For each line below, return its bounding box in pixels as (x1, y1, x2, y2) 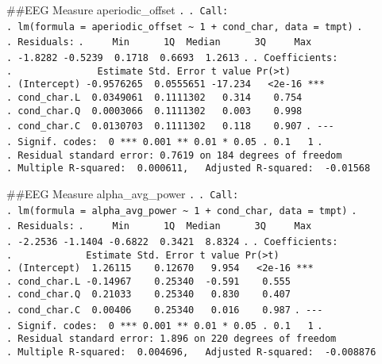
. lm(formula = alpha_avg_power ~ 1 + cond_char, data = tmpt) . (6, 205, 357, 216)
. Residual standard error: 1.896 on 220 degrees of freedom (6, 333, 337, 345)
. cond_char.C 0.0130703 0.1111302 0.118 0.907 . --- (6, 121, 334, 132)
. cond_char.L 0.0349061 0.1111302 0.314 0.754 (6, 91, 303, 103)
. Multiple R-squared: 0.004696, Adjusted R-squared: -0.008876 (6, 347, 376, 358)
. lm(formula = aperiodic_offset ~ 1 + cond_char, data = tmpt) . (6, 21, 363, 33)
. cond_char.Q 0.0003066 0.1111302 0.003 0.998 (6, 105, 303, 117)
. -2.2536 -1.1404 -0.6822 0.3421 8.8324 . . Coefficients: (6, 236, 338, 247)
